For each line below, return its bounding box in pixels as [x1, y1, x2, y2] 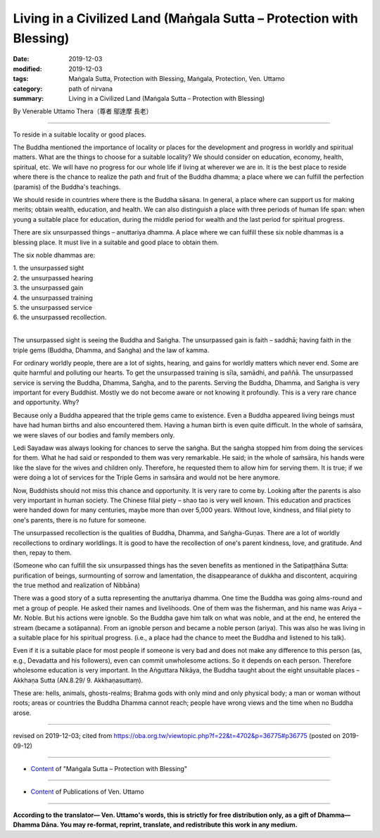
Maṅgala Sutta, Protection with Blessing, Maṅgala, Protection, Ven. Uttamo [68, 75, 285, 83]
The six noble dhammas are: [13, 251, 96, 259]
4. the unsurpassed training [13, 293, 93, 302]
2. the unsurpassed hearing [13, 273, 94, 282]
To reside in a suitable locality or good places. [13, 130, 147, 139]
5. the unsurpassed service [13, 303, 93, 311]
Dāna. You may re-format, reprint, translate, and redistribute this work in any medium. [41, 820, 298, 829]
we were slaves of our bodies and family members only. [13, 430, 175, 439]
